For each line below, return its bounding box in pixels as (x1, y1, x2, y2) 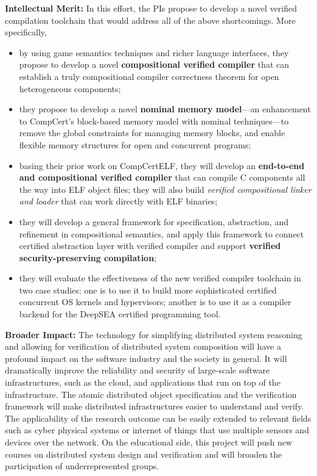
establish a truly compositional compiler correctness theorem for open (19, 70, 279, 82)
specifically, (5, 26, 47, 38)
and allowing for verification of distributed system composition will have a (5, 340, 281, 353)
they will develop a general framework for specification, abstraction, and (19, 215, 288, 228)
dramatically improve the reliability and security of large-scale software (5, 364, 270, 377)
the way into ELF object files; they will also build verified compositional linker (19, 182, 312, 195)
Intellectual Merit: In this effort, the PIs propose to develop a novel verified (5, 2, 297, 14)
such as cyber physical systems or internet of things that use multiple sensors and (5, 424, 309, 436)
